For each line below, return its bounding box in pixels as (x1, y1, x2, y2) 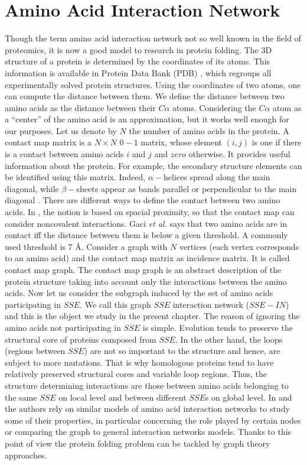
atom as (273, 101, 302, 113)
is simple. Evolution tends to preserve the (142, 321, 293, 333)
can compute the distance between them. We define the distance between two (5, 90, 285, 102)
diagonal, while (5, 182, 59, 194)
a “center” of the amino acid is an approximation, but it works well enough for (5, 113, 289, 125)
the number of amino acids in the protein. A (129, 124, 289, 136)
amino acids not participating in (5, 321, 121, 333)
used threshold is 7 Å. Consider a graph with (5, 240, 168, 252)
